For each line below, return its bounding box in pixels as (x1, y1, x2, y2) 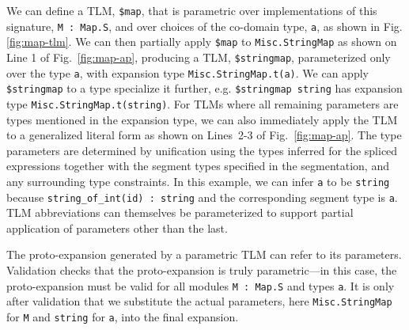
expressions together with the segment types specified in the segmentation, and (6, 157, 389, 174)
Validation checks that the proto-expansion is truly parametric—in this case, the (6, 262, 397, 279)
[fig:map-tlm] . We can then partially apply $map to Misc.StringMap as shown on (6, 33, 397, 50)
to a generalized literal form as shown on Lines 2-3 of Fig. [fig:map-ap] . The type (6, 127, 402, 143)
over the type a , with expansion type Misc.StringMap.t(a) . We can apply (6, 64, 369, 81)
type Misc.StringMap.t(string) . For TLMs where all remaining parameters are (6, 95, 399, 112)
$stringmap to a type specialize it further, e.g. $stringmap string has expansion (6, 80, 403, 97)
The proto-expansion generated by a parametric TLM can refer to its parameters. (6, 246, 402, 263)
